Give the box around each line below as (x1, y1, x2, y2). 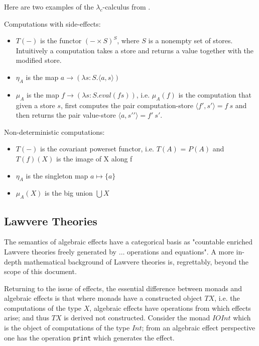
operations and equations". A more (127, 246, 234, 256)
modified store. (16, 55, 62, 65)
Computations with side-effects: (4, 18, 101, 29)
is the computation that (178, 89, 251, 100)
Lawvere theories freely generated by (4, 246, 117, 256)
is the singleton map (26, 170, 88, 181)
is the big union (45, 188, 93, 198)
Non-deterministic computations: (4, 126, 105, 137)
